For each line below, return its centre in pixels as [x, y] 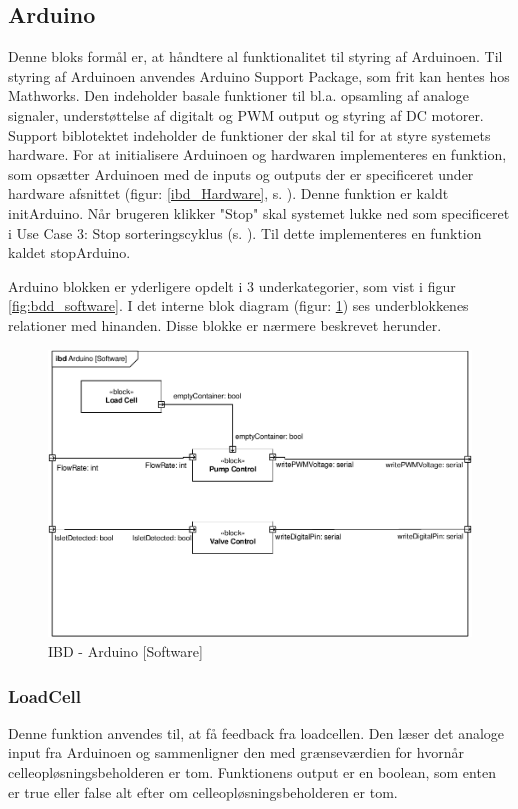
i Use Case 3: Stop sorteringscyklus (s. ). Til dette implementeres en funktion [245, 232]
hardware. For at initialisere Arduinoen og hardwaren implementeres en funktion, [257, 154]
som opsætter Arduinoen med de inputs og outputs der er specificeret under [241, 173]
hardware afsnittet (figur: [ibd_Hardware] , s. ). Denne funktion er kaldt [228, 193]
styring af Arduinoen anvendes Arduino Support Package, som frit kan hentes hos [259, 75]
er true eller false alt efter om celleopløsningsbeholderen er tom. [203, 791]
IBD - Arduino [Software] [125, 651]
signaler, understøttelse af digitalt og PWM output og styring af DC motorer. [246, 114]
